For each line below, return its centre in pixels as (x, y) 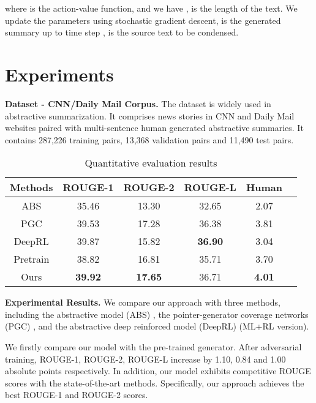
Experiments (59, 74)
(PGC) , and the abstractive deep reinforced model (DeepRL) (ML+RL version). (157, 326)
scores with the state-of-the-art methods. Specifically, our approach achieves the (155, 382)
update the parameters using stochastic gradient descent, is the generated (143, 20)
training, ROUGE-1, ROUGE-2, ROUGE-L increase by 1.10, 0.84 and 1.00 (145, 359)
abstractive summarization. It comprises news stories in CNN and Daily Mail (150, 115)
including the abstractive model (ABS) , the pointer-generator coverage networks (157, 314)
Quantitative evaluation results (151, 163)
